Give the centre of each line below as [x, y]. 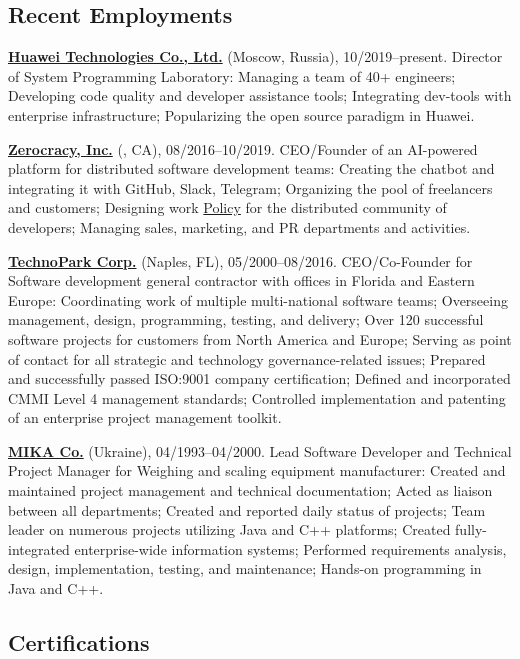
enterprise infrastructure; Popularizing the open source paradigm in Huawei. [241, 114]
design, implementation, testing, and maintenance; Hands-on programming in [245, 568]
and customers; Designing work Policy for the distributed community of [227, 207]
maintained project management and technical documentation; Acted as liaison [250, 490]
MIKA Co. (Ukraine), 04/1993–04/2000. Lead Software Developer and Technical [260, 450]
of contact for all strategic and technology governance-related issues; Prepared [247, 358]
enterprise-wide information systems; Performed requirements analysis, [290, 548]
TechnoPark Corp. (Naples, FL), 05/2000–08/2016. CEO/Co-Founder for [240, 260]
